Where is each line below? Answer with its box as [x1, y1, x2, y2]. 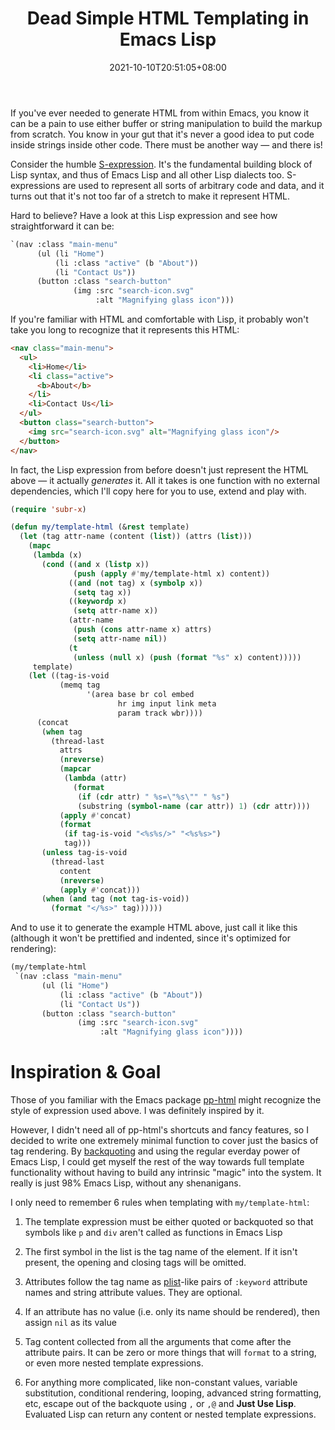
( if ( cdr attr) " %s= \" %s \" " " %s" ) [77, 792, 230, 802]
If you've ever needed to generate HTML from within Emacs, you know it [10, 107, 309, 119]
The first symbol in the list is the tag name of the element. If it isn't [24, 1246, 298, 1258]
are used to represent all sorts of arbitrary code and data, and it [62, 179, 325, 191]
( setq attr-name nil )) [73, 633, 168, 644]
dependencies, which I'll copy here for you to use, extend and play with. [10, 485, 307, 497]
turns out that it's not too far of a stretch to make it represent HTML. [10, 190, 291, 202]
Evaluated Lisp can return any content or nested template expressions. [24, 1408, 317, 1421]
